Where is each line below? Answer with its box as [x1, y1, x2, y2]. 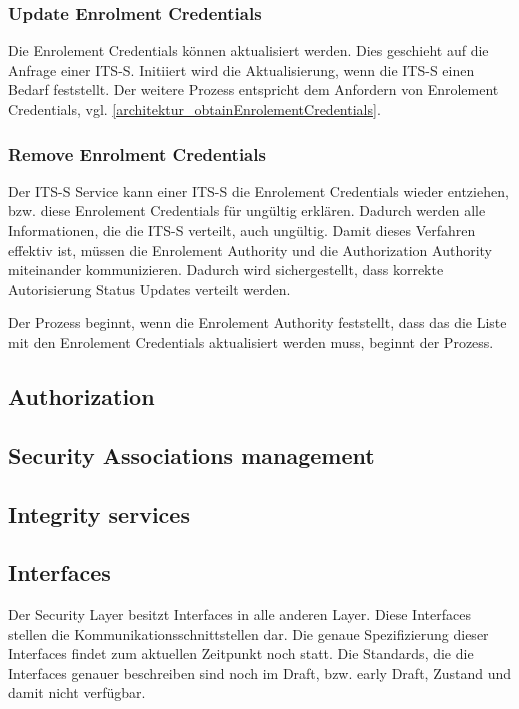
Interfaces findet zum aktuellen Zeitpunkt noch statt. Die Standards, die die [8, 643, 474, 664]
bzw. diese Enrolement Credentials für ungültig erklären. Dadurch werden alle [8, 200, 486, 221]
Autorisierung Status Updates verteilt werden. [8, 278, 291, 299]
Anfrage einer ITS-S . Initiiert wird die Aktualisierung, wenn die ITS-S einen [8, 59, 475, 80]
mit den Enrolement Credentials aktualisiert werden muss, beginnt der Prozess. [8, 331, 494, 352]
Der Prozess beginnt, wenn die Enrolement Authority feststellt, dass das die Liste [8, 312, 507, 333]
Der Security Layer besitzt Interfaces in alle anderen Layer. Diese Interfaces [8, 604, 471, 625]
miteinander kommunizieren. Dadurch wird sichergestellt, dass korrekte [8, 259, 444, 280]
